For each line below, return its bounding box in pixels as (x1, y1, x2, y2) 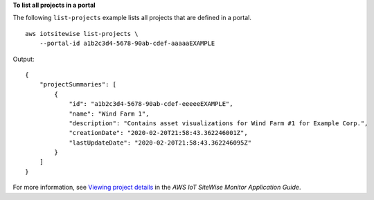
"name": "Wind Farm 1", (69, 109, 150, 118)
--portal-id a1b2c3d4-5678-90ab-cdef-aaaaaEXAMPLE (39, 39, 215, 48)
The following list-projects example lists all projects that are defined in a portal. (12, 14, 252, 22)
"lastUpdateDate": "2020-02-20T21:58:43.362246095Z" (69, 138, 252, 147)
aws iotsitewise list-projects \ (25, 30, 139, 37)
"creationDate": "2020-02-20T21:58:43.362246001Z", (69, 129, 249, 137)
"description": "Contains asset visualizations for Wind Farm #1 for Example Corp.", (69, 119, 368, 127)
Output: (12, 55, 35, 63)
